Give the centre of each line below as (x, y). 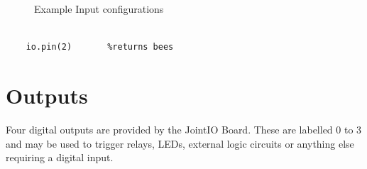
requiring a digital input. (60, 157)
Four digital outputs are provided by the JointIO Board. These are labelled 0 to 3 (184, 129)
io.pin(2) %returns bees (100, 47)
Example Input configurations (99, 9)
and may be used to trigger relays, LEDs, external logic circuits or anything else (180, 143)
